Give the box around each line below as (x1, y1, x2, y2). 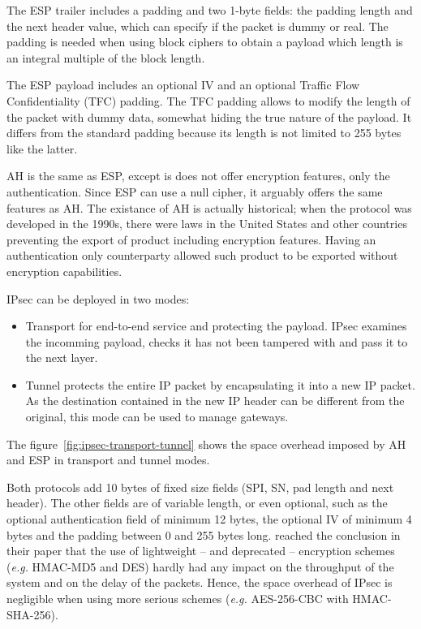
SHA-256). (6, 605, 58, 623)
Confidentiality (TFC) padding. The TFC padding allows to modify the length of (6, 92, 410, 109)
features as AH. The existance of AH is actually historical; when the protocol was (6, 199, 412, 216)
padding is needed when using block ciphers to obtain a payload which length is (6, 33, 403, 50)
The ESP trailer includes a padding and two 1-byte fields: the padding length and (6, 2, 413, 18)
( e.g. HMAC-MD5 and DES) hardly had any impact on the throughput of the (6, 558, 394, 575)
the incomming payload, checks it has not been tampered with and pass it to (25, 333, 408, 350)
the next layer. (25, 349, 98, 366)
